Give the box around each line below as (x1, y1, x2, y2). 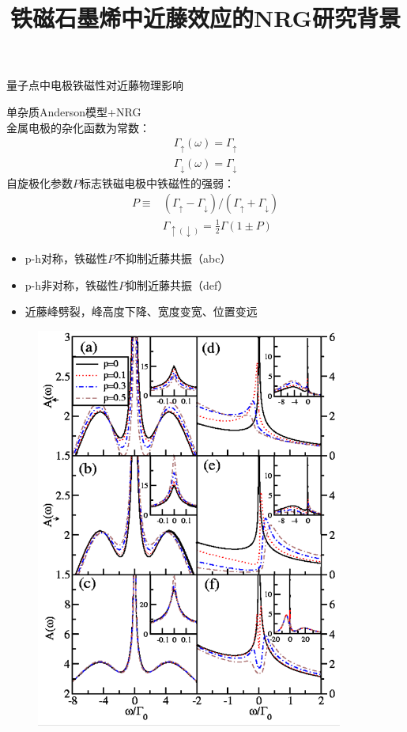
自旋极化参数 (6, 174, 73, 191)
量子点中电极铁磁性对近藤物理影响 (6, 77, 183, 93)
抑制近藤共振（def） (126, 276, 229, 293)
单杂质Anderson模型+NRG (6, 103, 141, 119)
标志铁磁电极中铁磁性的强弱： (80, 174, 235, 191)
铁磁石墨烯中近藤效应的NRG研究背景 (10, 2, 401, 34)
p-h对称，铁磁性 (24, 249, 108, 266)
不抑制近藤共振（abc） (115, 249, 232, 266)
